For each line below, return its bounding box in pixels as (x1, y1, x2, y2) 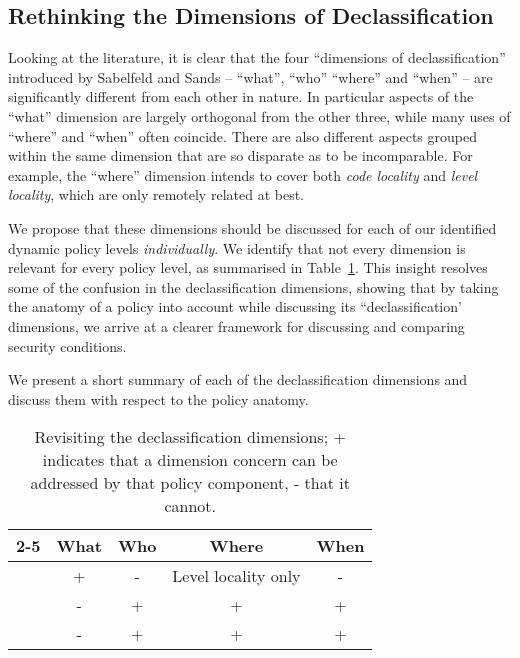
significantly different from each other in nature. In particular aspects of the (8, 86, 474, 107)
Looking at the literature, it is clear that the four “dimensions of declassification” (8, 47, 506, 68)
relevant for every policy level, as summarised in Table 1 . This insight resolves (8, 257, 488, 278)
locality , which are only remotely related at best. (8, 184, 304, 205)
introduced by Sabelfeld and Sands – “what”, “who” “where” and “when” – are (8, 66, 493, 87)
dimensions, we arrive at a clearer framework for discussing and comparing (8, 315, 465, 336)
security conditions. (8, 335, 127, 356)
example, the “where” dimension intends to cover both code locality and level (8, 164, 478, 185)
